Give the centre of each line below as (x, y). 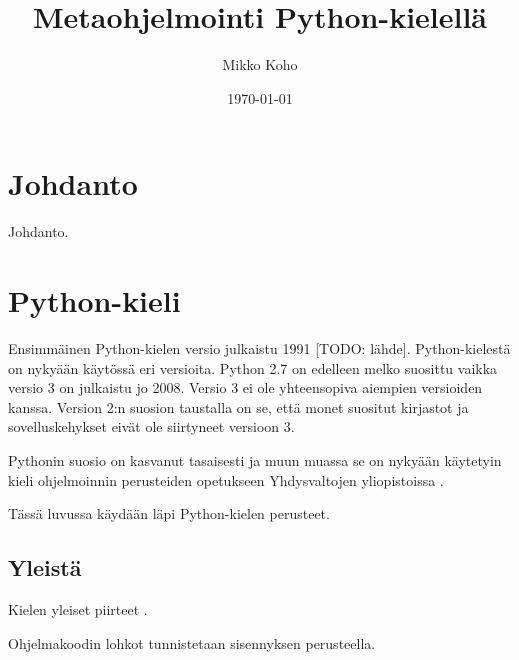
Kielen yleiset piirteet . (78, 608)
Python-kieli (94, 300)
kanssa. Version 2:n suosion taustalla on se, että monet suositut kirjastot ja (238, 406)
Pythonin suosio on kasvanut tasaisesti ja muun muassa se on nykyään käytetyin (255, 459)
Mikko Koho (260, 64)
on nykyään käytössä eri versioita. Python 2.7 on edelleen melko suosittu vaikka (253, 367)
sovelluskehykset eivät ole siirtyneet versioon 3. (151, 426)
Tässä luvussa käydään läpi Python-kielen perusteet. (169, 513)
